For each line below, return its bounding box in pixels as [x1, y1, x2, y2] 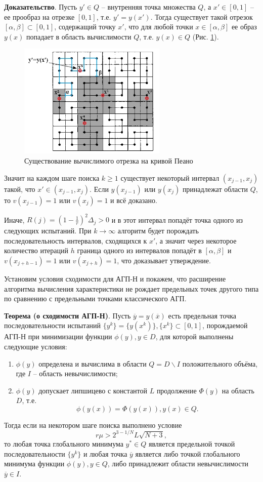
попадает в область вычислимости [26, 31, 131, 42]
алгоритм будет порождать [117, 225, 199, 236]
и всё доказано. [110, 194, 157, 205]
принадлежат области [182, 183, 248, 194]
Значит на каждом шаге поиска [4, 172, 100, 183]
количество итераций [4, 245, 69, 256]
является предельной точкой [149, 438, 235, 449]
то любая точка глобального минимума [4, 438, 123, 449]
